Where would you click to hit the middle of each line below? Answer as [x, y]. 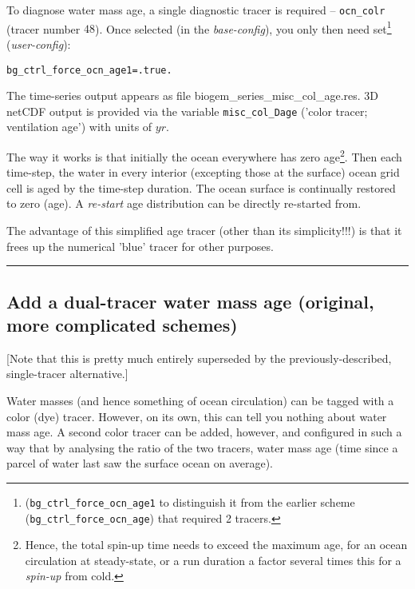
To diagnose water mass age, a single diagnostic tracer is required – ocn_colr [196, 10]
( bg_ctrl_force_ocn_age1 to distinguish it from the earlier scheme [190, 501]
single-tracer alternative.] [67, 374]
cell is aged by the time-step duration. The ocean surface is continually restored [201, 187]
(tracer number [43, 28]
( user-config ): [39, 44]
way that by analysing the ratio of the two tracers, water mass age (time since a [202, 447]
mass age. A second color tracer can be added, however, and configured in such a [204, 432]
